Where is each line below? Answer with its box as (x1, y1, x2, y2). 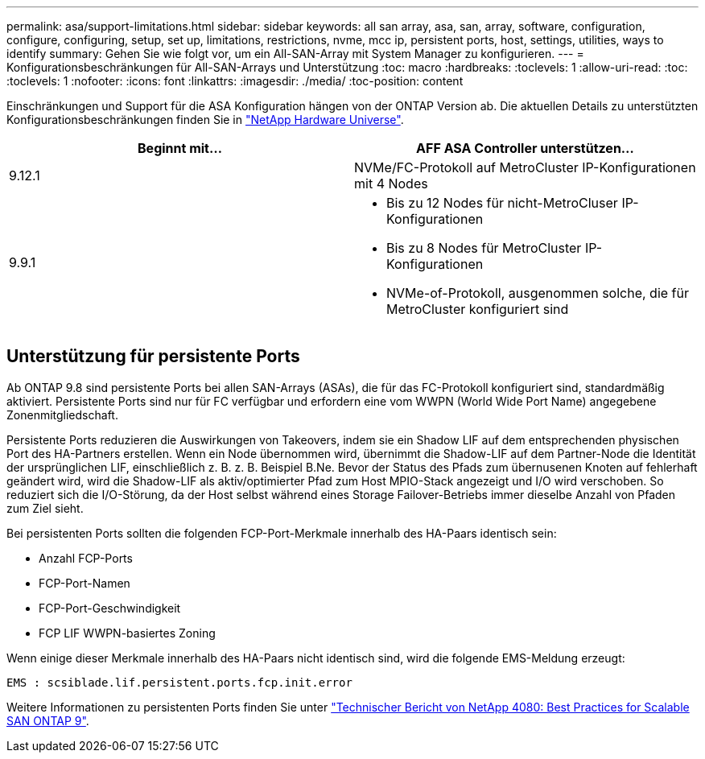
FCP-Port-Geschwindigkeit (39, 600, 181, 615)
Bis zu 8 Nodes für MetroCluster (386, 240, 582, 256)
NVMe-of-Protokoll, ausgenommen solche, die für (386, 285, 690, 301)
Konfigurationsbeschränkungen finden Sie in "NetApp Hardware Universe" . (6, 113, 404, 126)
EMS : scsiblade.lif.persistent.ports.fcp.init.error (6, 675, 352, 689)
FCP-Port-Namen (39, 575, 130, 590)
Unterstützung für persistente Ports (6, 346, 300, 367)
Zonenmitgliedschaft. (6, 407, 118, 422)
